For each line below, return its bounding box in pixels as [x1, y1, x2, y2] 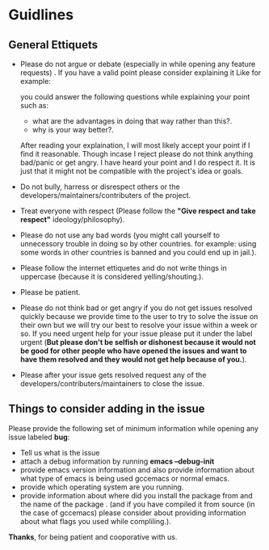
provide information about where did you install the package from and [19, 490, 253, 500]
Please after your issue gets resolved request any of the [19, 370, 207, 380]
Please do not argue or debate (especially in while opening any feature [19, 59, 256, 69]
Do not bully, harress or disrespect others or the [19, 182, 180, 191]
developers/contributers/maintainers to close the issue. [19, 379, 204, 388]
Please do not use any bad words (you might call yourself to [19, 230, 221, 240]
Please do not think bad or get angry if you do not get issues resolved [19, 303, 253, 313]
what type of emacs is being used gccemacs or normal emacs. [19, 473, 230, 483]
